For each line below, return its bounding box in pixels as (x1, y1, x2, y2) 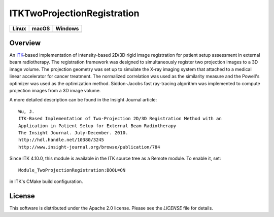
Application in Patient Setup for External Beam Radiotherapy (18, 123, 177, 129)
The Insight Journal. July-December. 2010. (18, 130, 128, 135)
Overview (9, 39, 41, 47)
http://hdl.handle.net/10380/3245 (18, 137, 104, 143)
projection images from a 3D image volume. (9, 88, 101, 94)
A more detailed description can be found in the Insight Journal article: (9, 97, 157, 103)
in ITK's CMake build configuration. (9, 178, 83, 185)
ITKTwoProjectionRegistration (9, 8, 140, 19)
